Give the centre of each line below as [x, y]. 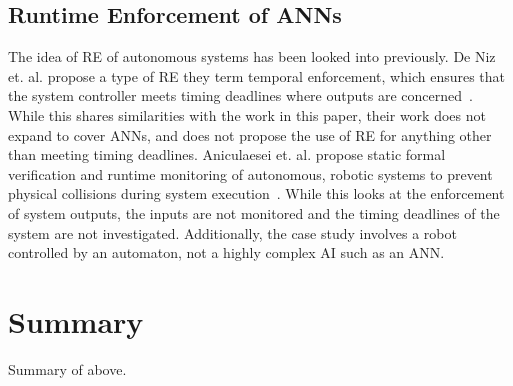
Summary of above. [67, 368]
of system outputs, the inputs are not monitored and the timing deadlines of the [254, 212]
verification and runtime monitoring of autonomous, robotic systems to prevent [250, 173]
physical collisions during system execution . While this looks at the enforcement [256, 193]
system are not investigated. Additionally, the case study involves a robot [232, 232]
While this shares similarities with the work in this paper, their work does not [247, 114]
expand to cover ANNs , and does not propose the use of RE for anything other [250, 134]
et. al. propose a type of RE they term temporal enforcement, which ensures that [257, 75]
